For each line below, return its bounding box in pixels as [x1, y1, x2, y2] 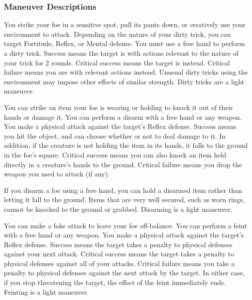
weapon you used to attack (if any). [4, 169, 110, 179]
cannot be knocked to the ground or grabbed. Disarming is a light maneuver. [4, 204, 233, 214]
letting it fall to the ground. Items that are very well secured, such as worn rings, [4, 194, 245, 205]
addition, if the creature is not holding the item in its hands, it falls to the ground [4, 140, 248, 150]
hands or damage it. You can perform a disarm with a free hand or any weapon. [4, 111, 242, 122]
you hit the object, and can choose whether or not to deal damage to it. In [4, 130, 226, 141]
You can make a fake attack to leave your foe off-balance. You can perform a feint [4, 220, 247, 230]
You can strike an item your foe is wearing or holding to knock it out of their [4, 102, 233, 112]
